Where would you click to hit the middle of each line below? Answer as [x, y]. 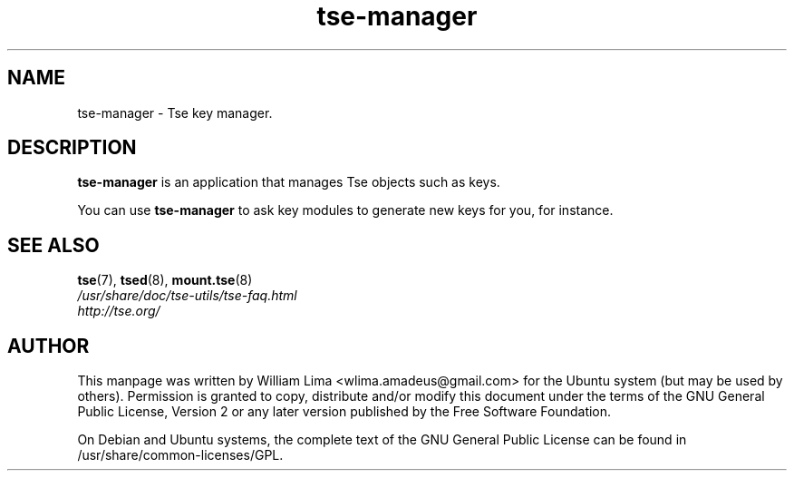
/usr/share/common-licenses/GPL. [180, 455]
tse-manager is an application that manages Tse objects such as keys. [289, 182]
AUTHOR [48, 346]
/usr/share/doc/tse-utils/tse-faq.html [187, 296]
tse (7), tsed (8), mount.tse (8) [165, 280]
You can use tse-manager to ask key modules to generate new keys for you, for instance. [345, 210]
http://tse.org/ [119, 311]
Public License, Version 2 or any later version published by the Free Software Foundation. [344, 412]
